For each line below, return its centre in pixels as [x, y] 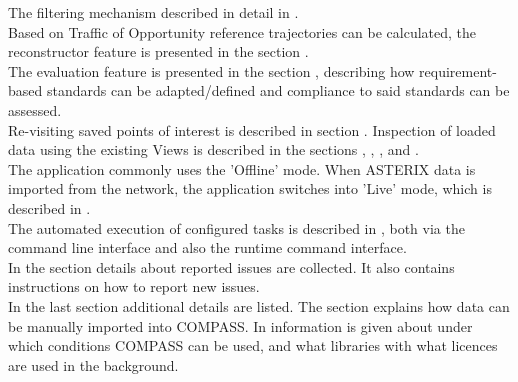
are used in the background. [93, 364]
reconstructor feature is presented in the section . [158, 51]
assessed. [35, 109]
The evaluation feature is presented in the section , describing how [211, 70]
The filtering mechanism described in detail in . [153, 12]
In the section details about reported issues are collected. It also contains [231, 266]
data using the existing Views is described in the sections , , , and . [213, 149]
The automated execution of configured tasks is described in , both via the [236, 227]
